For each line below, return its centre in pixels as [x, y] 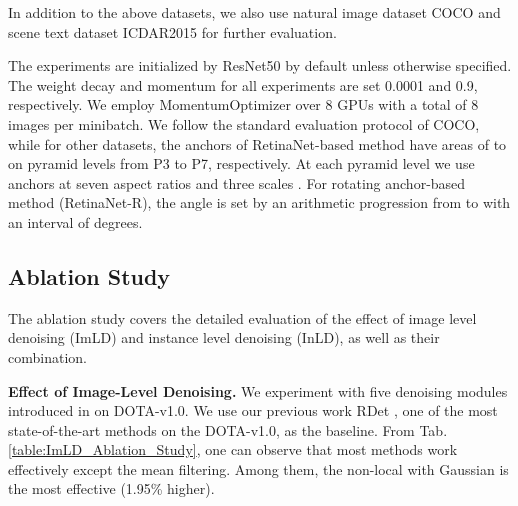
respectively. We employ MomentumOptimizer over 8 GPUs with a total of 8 [243, 104]
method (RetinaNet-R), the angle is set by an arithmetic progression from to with [259, 202]
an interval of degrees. [75, 221]
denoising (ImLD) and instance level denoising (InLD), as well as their [224, 337]
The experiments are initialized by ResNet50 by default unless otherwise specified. [260, 65]
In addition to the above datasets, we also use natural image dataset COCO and [254, 12]
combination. [47, 356]
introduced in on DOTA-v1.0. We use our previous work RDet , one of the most [253, 410]
